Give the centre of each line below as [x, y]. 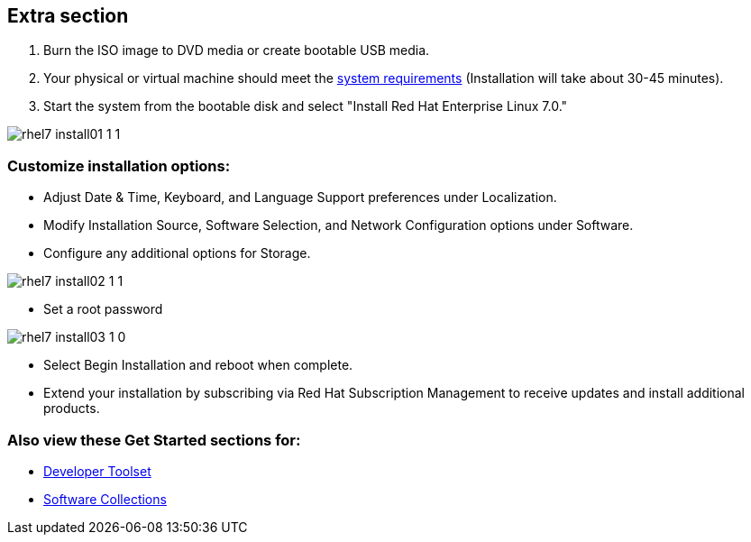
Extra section [68, 16]
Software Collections [105, 499]
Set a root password [103, 309]
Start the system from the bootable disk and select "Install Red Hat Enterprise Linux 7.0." [306, 106]
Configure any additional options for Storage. [177, 253]
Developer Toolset [97, 471]
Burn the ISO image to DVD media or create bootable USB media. [237, 51]
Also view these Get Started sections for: [154, 440]
